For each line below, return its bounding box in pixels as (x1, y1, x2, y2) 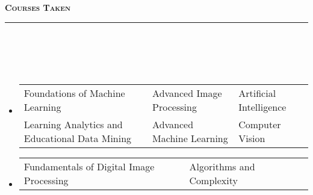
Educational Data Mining (23, 131, 132, 146)
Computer (238, 117, 281, 132)
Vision (238, 131, 265, 146)
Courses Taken (5, 1, 70, 13)
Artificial (238, 86, 276, 101)
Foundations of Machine (23, 86, 125, 101)
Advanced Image (152, 86, 222, 101)
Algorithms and (189, 159, 255, 174)
